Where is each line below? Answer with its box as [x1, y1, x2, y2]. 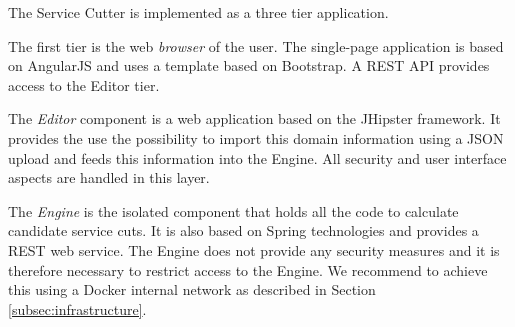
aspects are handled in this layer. [8, 167, 210, 188]
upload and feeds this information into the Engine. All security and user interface [8, 147, 507, 168]
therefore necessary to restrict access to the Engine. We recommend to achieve [8, 259, 488, 280]
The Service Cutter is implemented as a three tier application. [8, 2, 389, 22]
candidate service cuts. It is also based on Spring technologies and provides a [8, 220, 479, 241]
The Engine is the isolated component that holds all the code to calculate [8, 200, 459, 221]
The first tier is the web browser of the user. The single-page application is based [8, 35, 504, 56]
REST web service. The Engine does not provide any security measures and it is [8, 239, 500, 260]
